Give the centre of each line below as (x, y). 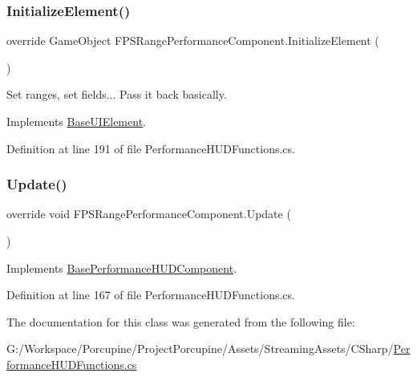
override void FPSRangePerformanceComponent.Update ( (149, 214)
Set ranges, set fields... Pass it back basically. (117, 94)
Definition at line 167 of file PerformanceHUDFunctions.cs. (151, 295)
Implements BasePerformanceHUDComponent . (122, 268)
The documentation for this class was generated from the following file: (181, 321)
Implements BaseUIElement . (76, 121)
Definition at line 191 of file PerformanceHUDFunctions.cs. (151, 148)
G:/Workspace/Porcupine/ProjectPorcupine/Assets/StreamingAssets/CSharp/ (200, 349)
